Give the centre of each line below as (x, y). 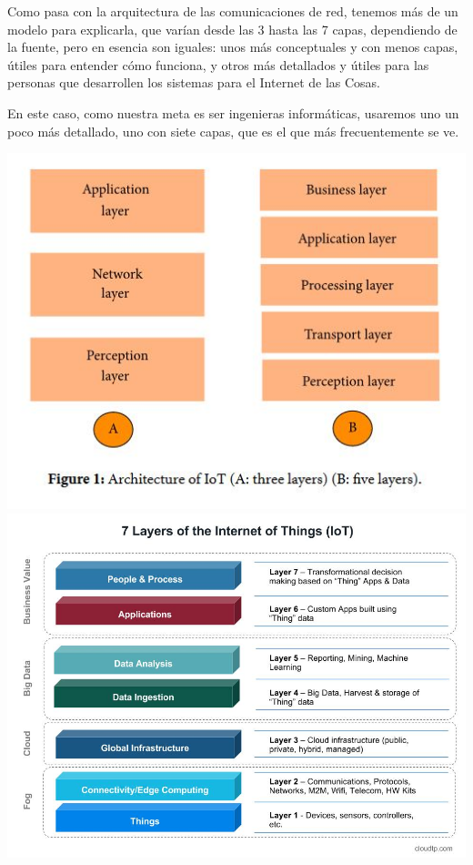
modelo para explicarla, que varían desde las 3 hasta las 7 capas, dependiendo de (232, 29)
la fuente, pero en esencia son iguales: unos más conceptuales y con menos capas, (233, 47)
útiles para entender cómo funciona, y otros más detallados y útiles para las (218, 64)
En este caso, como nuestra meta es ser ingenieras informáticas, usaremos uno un (233, 112)
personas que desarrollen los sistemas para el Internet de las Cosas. (194, 82)
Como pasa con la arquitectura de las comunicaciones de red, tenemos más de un (233, 11)
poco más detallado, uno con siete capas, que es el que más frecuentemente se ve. (233, 131)
